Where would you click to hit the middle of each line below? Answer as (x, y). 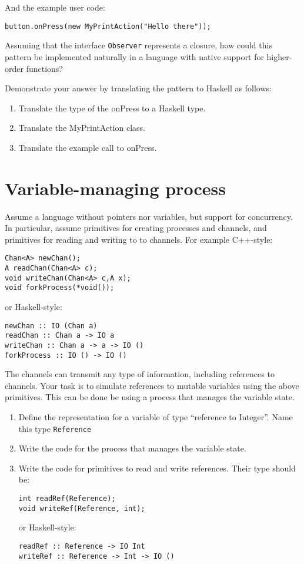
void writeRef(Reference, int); (82, 508)
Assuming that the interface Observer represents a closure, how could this (138, 45)
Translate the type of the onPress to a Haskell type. (112, 108)
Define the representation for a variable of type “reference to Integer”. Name (156, 417)
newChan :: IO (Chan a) (51, 326)
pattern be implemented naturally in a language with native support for (134, 56)
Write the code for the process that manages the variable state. (132, 448)
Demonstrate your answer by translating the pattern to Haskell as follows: (138, 88)
